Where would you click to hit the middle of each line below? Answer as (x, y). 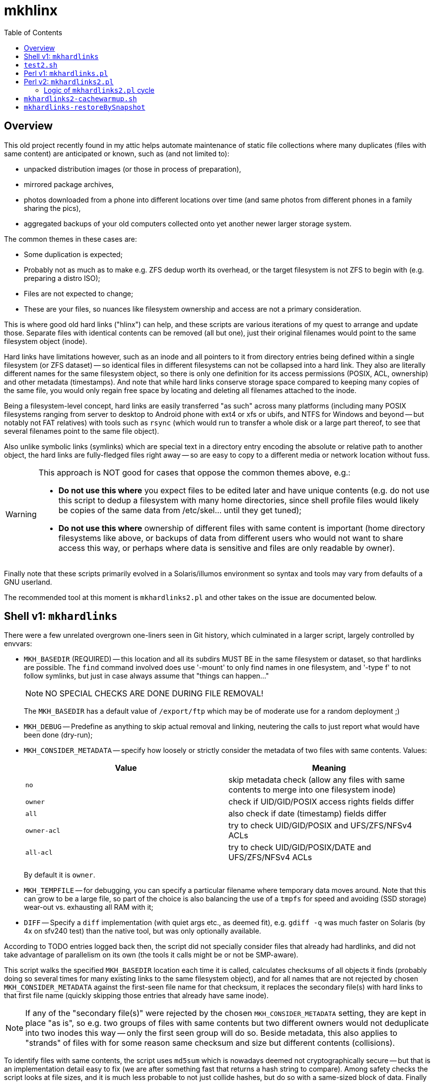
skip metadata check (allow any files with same (317, 780)
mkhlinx (31, 10)
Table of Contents (33, 32)
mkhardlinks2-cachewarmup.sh (80, 99)
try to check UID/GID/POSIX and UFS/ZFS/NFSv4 (320, 826)
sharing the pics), (52, 208)
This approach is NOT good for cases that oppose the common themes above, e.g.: (194, 472)
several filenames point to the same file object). (82, 431)
